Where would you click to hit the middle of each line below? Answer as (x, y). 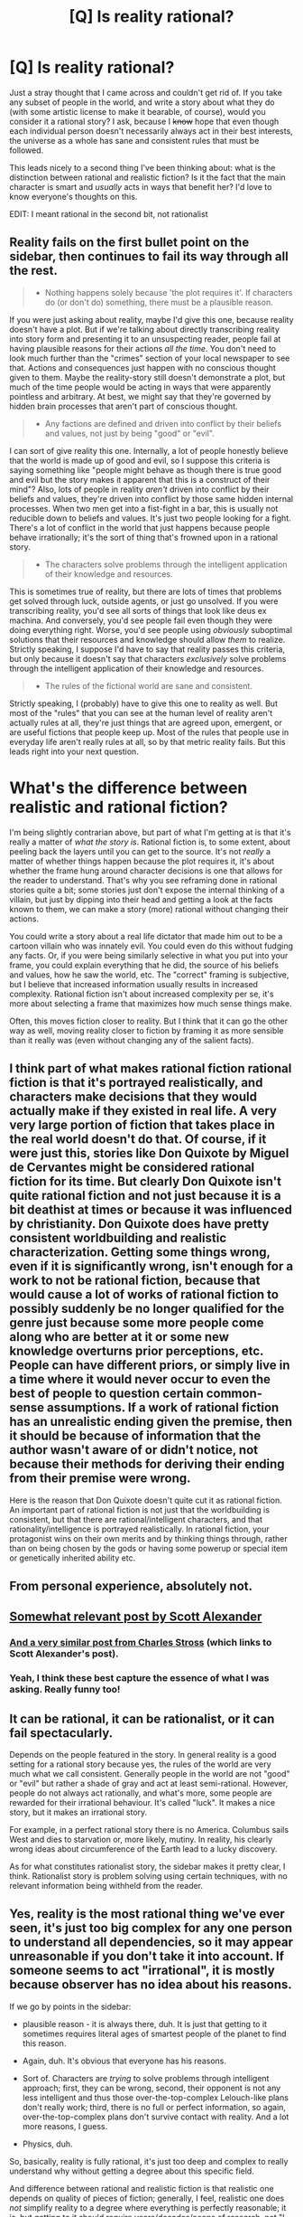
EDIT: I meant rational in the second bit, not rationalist (109, 213)
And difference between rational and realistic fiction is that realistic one (142, 2188)
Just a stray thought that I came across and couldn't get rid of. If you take (146, 92)
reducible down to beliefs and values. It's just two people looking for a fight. (150, 518)
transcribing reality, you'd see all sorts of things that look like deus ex (138, 610)
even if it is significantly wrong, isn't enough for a (151, 1266)
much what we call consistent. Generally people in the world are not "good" (150, 1773)
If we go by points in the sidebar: (70, 2006)
